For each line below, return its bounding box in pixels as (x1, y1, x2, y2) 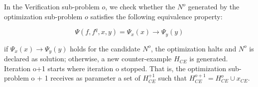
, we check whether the (105, 1, 175, 11)
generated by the (188, 1, 240, 11)
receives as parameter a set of (50, 73, 140, 83)
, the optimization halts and (150, 43, 237, 53)
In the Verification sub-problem (4, 1, 100, 11)
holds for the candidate (70, 43, 140, 53)
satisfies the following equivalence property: (90, 11, 223, 21)
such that (158, 73, 187, 83)
